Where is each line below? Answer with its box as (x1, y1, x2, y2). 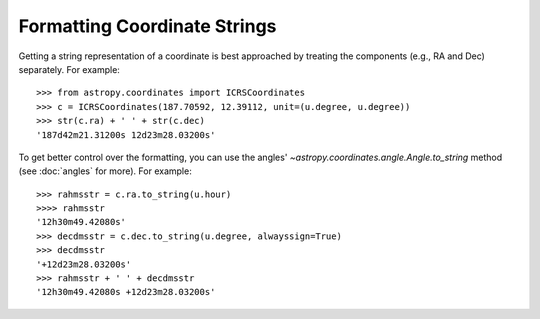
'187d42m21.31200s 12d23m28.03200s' (36, 129, 216, 140)
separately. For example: (18, 63, 120, 75)
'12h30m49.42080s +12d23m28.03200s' (36, 286, 216, 298)
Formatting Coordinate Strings (18, 15, 277, 37)
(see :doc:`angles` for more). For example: (18, 165, 192, 177)
